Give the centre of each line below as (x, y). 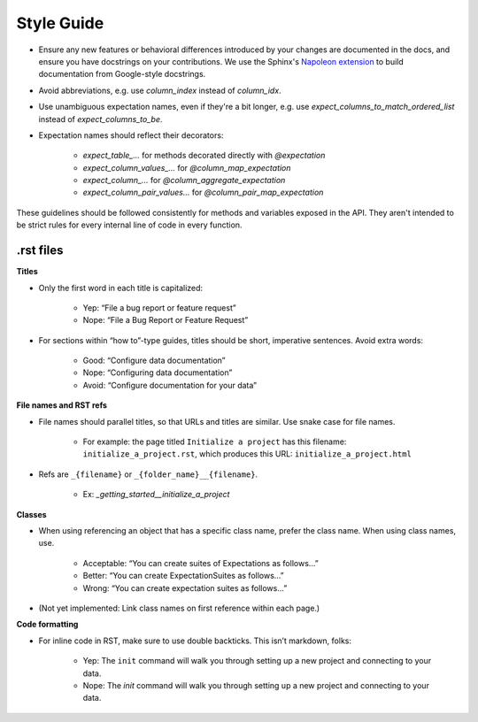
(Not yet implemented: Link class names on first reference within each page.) (179, 608)
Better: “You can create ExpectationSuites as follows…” (184, 576)
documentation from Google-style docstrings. (122, 74)
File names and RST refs (62, 405)
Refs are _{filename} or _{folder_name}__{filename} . (148, 474)
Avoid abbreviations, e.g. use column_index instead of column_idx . (160, 90)
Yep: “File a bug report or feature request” (159, 307)
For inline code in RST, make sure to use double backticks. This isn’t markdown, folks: (195, 641)
